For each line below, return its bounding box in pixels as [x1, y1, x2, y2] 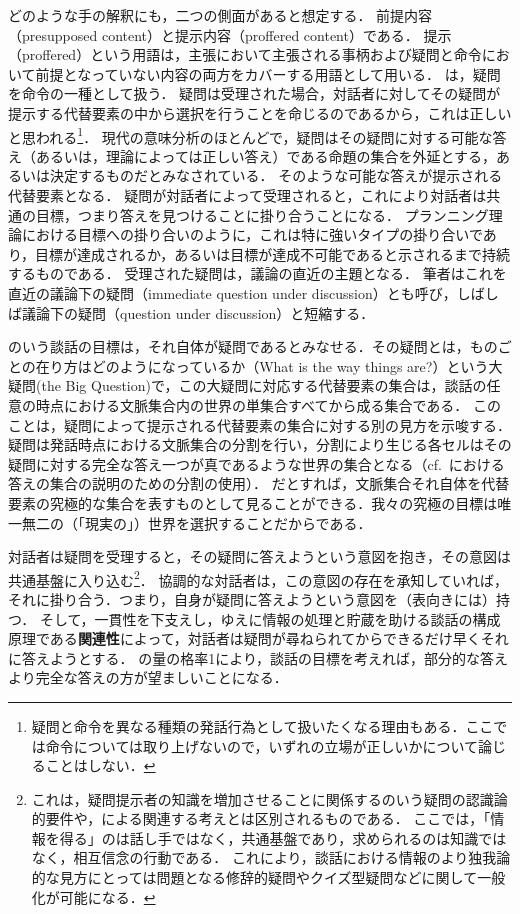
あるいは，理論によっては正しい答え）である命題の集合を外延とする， [35, 145, 497, 166]
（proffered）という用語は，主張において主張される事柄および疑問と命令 [8, 44, 482, 65]
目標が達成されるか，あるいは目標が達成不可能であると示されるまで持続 [35, 243, 511, 264]
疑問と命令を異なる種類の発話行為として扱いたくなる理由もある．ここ [31, 715, 494, 736]
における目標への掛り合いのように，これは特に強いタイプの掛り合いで [21, 224, 483, 245]
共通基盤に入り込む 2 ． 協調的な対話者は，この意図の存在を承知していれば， [8, 566, 509, 590]
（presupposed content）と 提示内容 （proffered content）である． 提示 [8, 24, 452, 45]
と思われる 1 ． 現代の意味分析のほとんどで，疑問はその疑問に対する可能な [8, 123, 493, 147]
